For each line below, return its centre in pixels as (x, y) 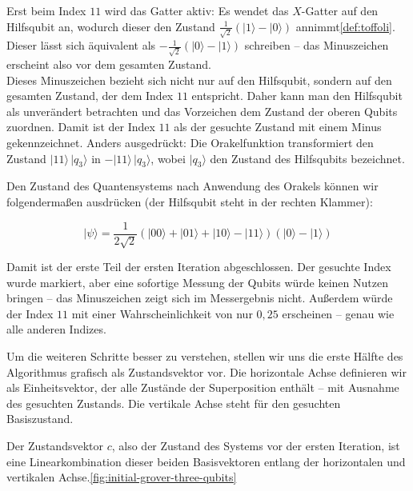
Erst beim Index (46, 10)
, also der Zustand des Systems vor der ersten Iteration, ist (256, 445)
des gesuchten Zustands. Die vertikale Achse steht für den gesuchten (174, 403)
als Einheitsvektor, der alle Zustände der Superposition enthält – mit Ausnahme (203, 387)
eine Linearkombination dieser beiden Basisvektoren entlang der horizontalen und (206, 461)
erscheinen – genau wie (338, 313)
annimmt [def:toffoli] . (345, 26)
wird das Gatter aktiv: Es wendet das (196, 10)
